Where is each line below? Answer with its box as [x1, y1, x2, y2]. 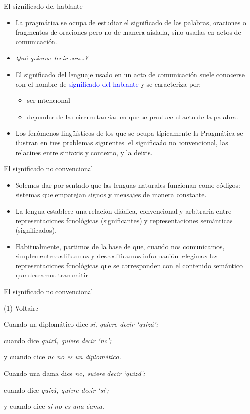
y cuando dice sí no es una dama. [4, 401, 105, 411]
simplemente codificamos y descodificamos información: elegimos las [15, 251, 218, 261]
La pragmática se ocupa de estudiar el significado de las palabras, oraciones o [15, 17, 246, 27]
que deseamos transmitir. [15, 270, 90, 280]
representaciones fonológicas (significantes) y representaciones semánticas [15, 215, 233, 225]
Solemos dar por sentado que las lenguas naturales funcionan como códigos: [15, 179, 240, 190]
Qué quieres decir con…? [15, 53, 88, 63]
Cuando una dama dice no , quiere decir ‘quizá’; [4, 368, 145, 378]
